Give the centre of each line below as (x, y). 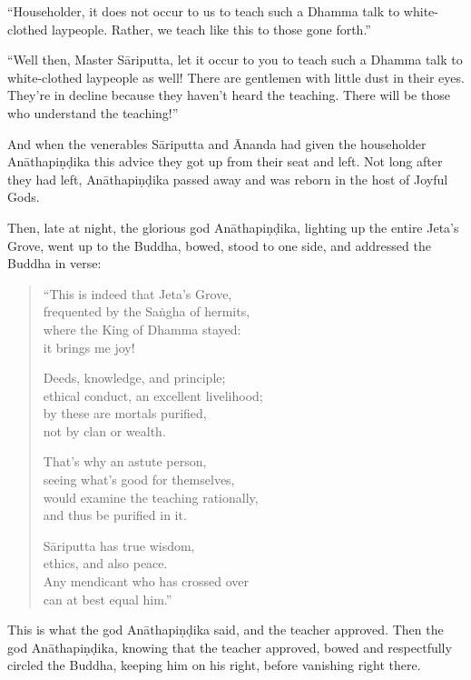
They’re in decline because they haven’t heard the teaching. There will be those (229, 95)
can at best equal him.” (108, 599)
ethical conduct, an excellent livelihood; (153, 395)
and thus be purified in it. (115, 515)
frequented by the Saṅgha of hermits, (147, 311)
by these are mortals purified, (125, 413)
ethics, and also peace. (105, 563)
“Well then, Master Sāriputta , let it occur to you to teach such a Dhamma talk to (235, 60)
